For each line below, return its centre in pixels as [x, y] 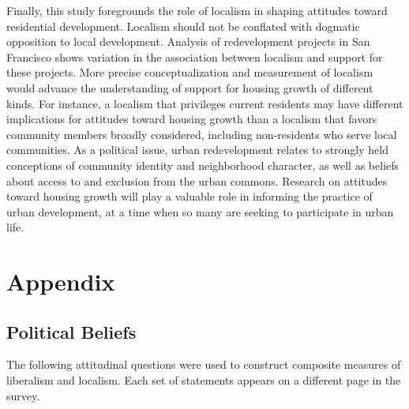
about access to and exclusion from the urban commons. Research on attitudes [197, 180]
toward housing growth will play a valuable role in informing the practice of [189, 196]
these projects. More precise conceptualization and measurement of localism [190, 72]
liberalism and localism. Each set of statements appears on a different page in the [204, 380]
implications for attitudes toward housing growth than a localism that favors [192, 119]
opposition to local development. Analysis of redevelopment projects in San [188, 41]
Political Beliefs [71, 331]
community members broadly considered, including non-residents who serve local [202, 134]
